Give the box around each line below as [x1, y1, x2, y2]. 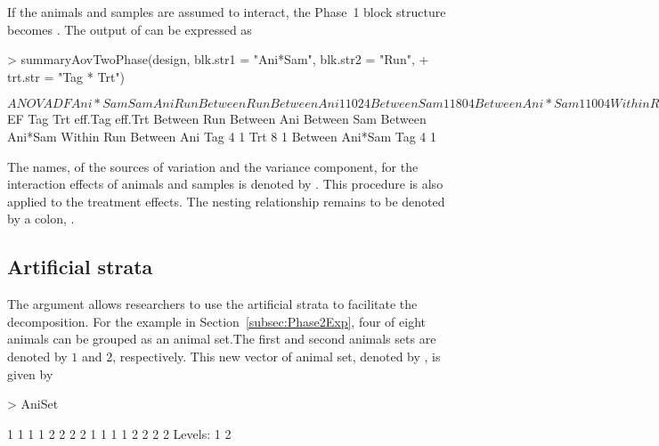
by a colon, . [7, 209, 75, 228]
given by [7, 364, 53, 383]
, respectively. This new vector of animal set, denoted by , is [112, 346, 441, 365]
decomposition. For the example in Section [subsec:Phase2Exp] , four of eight [7, 312, 427, 330]
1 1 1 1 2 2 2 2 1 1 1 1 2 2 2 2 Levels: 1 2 [7, 424, 232, 442]
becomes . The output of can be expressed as [7, 20, 252, 38]
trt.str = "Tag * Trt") [7, 67, 126, 85]
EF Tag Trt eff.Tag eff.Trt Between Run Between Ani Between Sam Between [7, 109, 427, 128]
